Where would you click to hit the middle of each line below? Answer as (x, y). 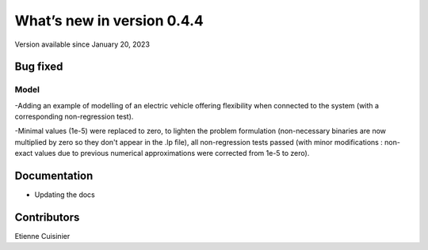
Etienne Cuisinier (42, 237)
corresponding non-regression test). (74, 117)
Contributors (47, 217)
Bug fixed (39, 67)
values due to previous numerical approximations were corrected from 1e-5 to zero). (172, 153)
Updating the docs (65, 195)
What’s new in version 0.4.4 (109, 21)
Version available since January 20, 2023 (82, 44)
